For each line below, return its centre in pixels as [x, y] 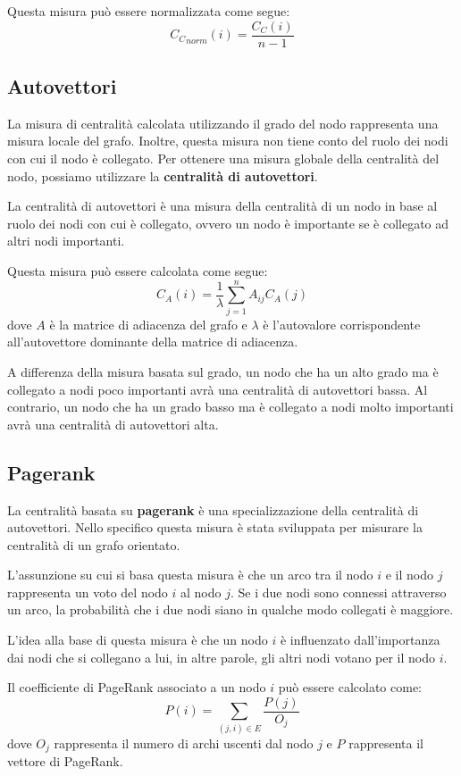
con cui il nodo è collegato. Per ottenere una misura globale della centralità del [223, 159]
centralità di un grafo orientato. [94, 544]
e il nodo [409, 575]
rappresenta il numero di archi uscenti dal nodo [184, 743]
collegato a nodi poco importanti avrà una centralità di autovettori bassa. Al [218, 389]
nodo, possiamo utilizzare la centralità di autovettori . [163, 175]
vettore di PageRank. [65, 761]
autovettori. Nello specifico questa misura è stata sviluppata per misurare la [215, 527]
